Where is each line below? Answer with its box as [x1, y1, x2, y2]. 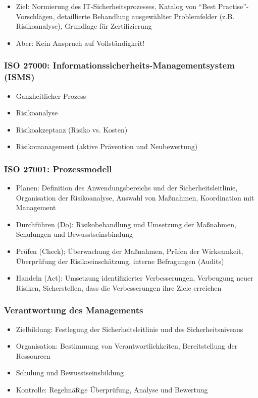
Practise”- [218, 1, 249, 11]
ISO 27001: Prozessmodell [4, 162, 112, 175]
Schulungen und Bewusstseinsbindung [16, 229, 133, 239]
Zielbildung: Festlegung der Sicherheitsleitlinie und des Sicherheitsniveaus [16, 323, 243, 334]
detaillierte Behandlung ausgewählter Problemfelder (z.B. [57, 11, 235, 21]
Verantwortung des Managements [4, 304, 143, 316]
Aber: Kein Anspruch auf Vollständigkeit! [16, 37, 145, 48]
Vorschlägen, [16, 11, 55, 21]
